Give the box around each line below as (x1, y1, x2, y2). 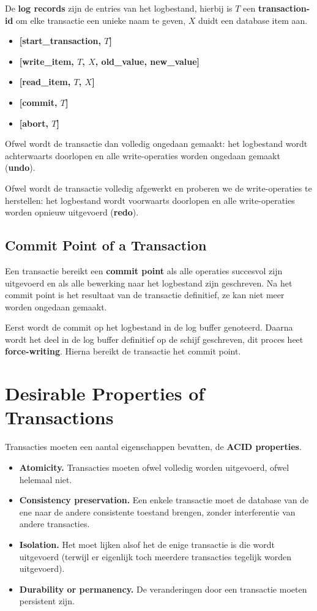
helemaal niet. (19, 473, 72, 485)
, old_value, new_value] (95, 54, 200, 67)
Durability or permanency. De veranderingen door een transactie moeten (19, 582, 307, 595)
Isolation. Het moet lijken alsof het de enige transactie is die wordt (19, 538, 275, 550)
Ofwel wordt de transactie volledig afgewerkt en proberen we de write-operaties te (5, 181, 312, 194)
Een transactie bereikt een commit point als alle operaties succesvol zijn (5, 264, 283, 277)
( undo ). (5, 161, 35, 174)
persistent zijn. (19, 594, 75, 607)
